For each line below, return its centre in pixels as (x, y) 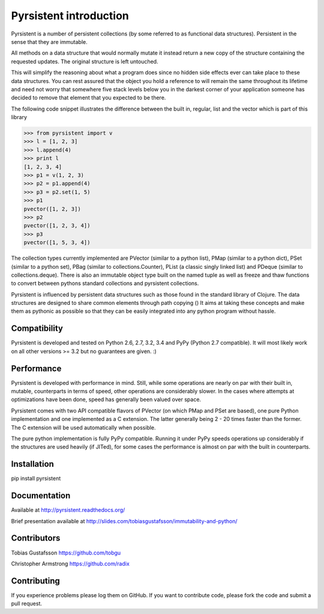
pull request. (26, 604)
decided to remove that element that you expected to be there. (88, 98)
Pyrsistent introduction (70, 16)
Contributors (36, 538)
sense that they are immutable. (49, 41)
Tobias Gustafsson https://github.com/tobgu (66, 553)
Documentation (41, 496)
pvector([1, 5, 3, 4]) (57, 243)
